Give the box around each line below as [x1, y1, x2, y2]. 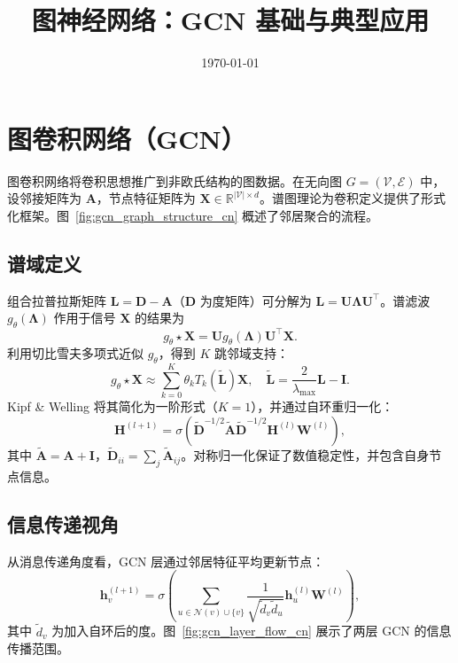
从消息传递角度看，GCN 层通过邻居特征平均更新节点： [7, 551, 325, 570]
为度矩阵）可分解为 [199, 291, 312, 309]
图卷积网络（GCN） [7, 120, 246, 156]
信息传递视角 [7, 510, 119, 537]
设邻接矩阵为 [7, 189, 82, 207]
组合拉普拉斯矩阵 [7, 291, 106, 309]
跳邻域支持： [213, 344, 289, 363]
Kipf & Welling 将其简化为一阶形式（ [7, 397, 218, 416]
